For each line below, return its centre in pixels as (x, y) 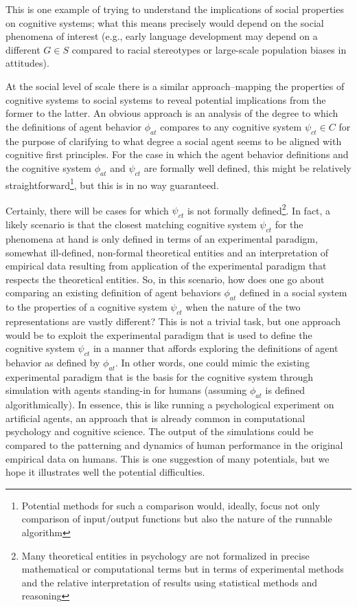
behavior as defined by (53, 362)
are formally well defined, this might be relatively (247, 167)
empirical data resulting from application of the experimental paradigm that (166, 266)
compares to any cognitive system (231, 126)
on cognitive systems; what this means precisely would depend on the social (165, 22)
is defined (285, 390)
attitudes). (27, 63)
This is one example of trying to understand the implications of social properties (175, 9)
